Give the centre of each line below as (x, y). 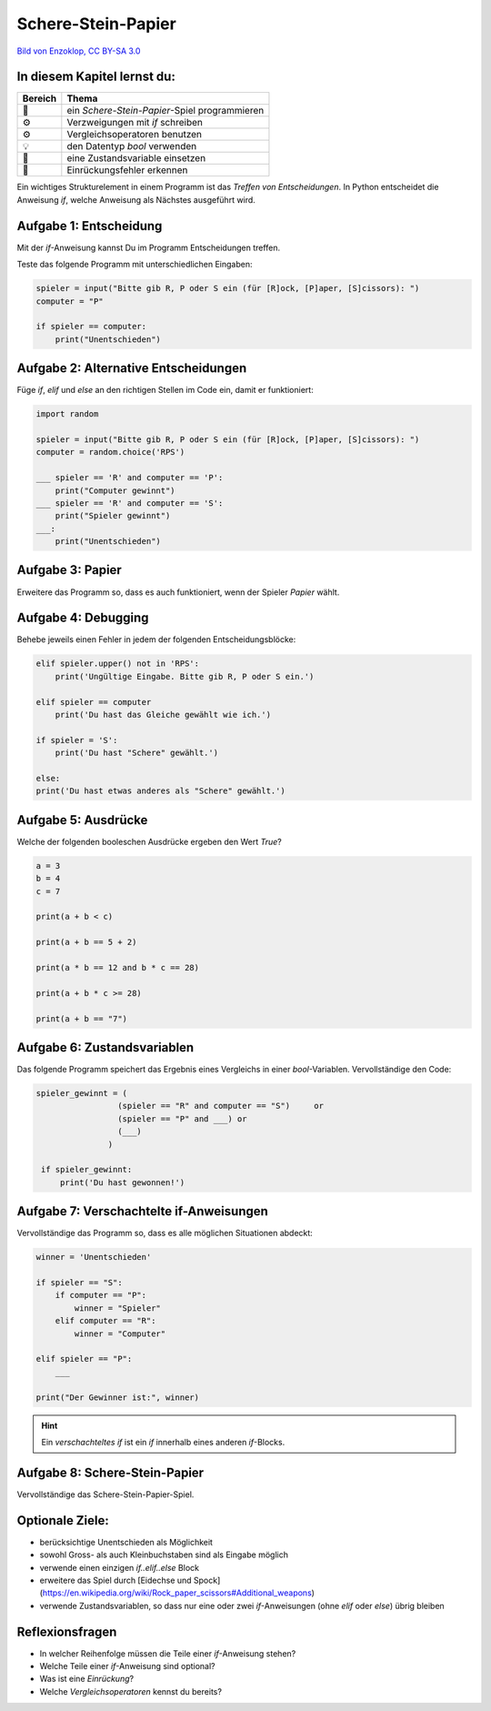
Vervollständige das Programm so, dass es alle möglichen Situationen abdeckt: (165, 1233)
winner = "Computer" (120, 1334)
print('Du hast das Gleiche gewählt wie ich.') (163, 715)
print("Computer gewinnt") (115, 490)
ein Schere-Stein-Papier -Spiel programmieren (165, 111)
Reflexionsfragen (67, 1631)
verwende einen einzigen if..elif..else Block (120, 1567)
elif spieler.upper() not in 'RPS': (118, 664)
